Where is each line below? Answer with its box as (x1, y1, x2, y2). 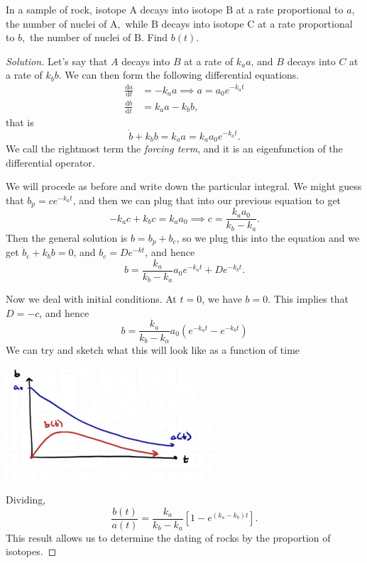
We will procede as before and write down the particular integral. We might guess (6, 179, 362, 194)
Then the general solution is (6, 230, 128, 245)
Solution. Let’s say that (6, 53, 108, 68)
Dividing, (6, 492, 46, 507)
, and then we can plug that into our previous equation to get (72, 192, 341, 207)
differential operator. (6, 155, 95, 169)
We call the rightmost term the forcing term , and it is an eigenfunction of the (6, 140, 343, 155)
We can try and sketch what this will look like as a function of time (6, 342, 300, 357)
